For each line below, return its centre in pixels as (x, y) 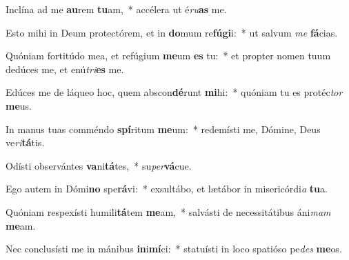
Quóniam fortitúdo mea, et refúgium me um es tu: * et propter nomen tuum (168, 56)
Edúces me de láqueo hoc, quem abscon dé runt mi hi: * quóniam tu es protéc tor (174, 92)
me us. (19, 105)
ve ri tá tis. (25, 142)
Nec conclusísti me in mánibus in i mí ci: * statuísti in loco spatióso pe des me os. (174, 249)
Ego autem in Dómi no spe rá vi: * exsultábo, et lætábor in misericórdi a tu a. (167, 189)
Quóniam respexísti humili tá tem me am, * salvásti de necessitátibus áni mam (168, 211)
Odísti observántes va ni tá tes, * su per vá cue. (99, 165)
